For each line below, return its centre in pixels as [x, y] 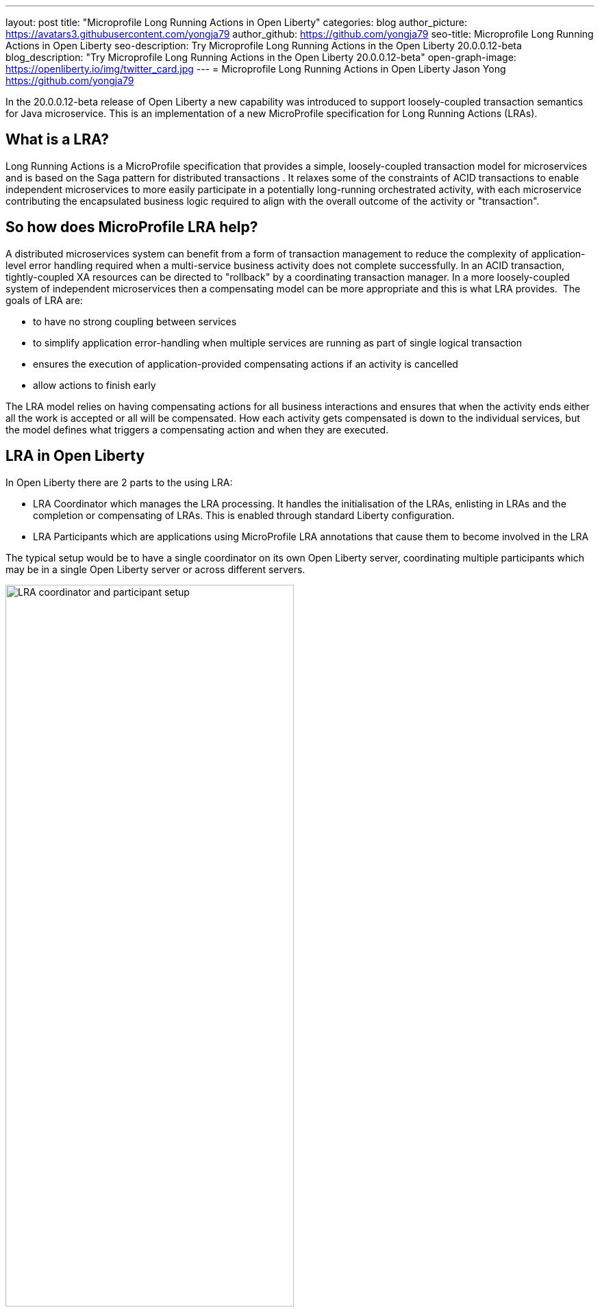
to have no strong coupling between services [135, 321]
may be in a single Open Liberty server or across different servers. [155, 569]
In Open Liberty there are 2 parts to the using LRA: [119, 482]
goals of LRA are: [44, 300]
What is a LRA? [58, 140]
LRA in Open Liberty [75, 456]
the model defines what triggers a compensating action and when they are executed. [197, 429]
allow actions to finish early [95, 385]
